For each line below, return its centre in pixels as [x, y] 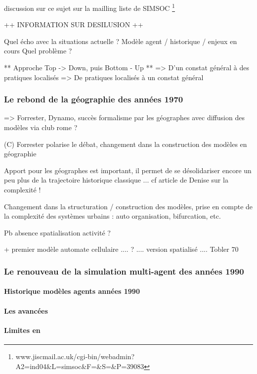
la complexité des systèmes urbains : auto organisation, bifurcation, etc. [112, 216]
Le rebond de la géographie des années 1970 [94, 99]
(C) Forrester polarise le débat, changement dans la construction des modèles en [126, 144]
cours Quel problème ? [38, 51]
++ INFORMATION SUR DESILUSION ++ [74, 24]
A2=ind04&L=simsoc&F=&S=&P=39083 [80, 366]
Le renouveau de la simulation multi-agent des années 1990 [124, 271]
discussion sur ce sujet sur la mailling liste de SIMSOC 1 [89, 7]
